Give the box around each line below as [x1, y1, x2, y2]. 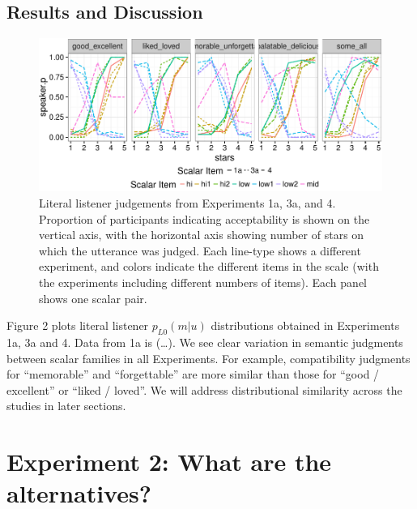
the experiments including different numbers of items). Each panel [39, 273, 367, 290]
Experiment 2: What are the [6, 445, 332, 478]
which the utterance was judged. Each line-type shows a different [39, 242, 361, 259]
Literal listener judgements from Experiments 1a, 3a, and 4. [39, 194, 336, 211]
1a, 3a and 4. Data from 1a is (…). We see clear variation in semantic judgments [6, 333, 403, 350]
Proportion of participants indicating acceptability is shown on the [39, 210, 370, 227]
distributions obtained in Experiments [211, 317, 400, 334]
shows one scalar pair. [39, 289, 147, 306]
